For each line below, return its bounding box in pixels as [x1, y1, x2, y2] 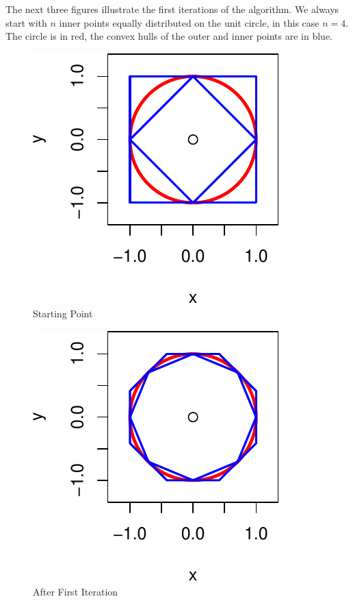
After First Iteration [33, 584, 118, 598]
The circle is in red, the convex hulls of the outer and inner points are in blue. [5, 29, 332, 43]
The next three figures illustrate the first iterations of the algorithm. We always [5, 2, 339, 16]
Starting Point [33, 306, 93, 321]
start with [5, 15, 47, 29]
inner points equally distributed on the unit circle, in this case [59, 15, 319, 29]
